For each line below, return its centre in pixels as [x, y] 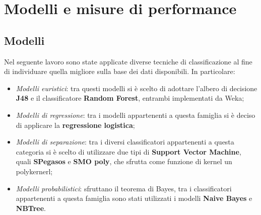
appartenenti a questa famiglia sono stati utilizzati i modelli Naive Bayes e [134, 198]
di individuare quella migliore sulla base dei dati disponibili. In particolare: [120, 71]
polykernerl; [34, 171]
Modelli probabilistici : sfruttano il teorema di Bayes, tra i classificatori [124, 188]
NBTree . [31, 208]
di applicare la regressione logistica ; [75, 125]
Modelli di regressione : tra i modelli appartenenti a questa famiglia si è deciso [136, 115]
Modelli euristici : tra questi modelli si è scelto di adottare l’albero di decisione [137, 88]
